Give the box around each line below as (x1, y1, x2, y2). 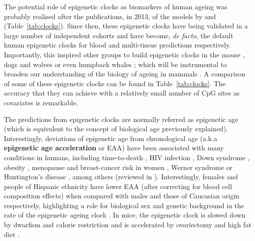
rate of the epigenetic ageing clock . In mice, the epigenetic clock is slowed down (4, 210, 246, 220)
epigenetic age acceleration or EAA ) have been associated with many (4, 143, 224, 153)
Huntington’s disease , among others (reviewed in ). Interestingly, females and (4, 171, 238, 182)
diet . (4, 229, 20, 239)
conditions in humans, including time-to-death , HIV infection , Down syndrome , (4, 152, 250, 162)
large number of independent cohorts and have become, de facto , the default (4, 30, 233, 40)
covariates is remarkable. (4, 97, 78, 107)
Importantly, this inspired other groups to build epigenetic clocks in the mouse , (4, 49, 245, 59)
